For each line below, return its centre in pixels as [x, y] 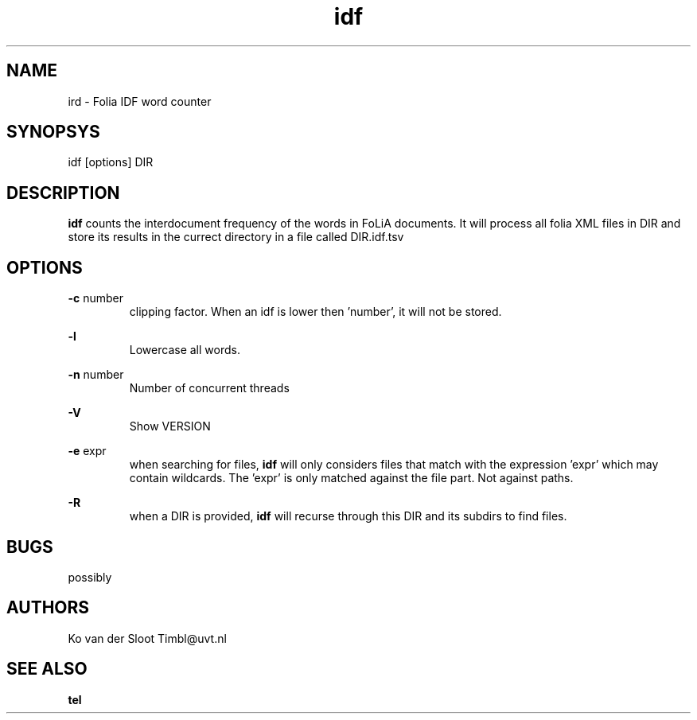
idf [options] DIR [111, 162]
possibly [90, 577]
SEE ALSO [47, 669]
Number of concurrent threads [209, 388]
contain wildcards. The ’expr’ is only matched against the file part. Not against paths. [351, 478]
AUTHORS [48, 608]
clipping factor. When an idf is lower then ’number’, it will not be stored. [315, 312]
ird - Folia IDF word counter [140, 101]
